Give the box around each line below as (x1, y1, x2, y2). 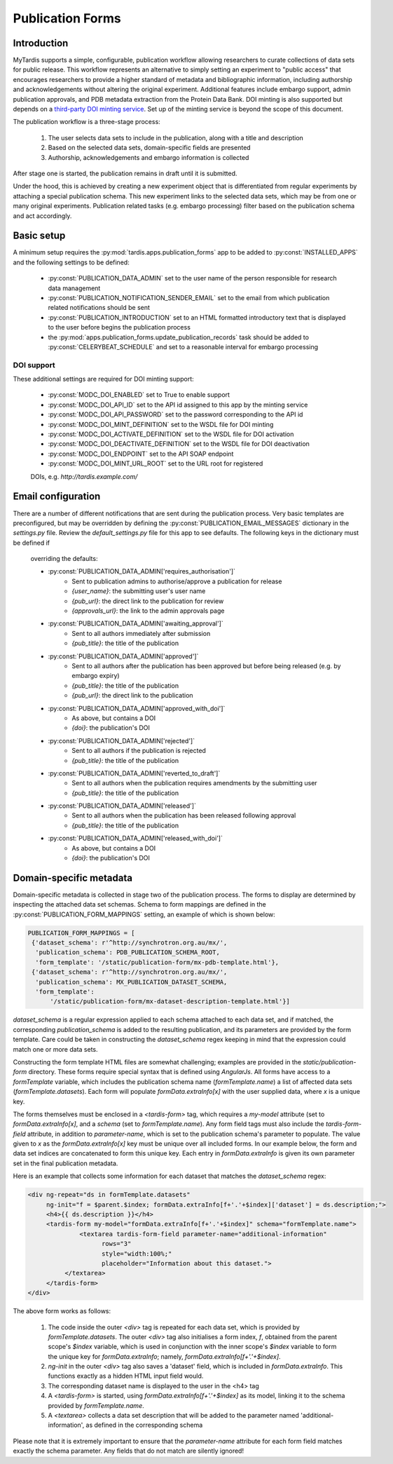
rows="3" (102, 1240, 132, 1248)
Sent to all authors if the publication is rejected (71, 747, 207, 755)
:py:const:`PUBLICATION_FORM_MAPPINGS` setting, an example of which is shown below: (13, 910, 276, 919)
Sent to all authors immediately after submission (71, 629, 211, 637)
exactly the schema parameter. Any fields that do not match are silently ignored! (13, 1446, 244, 1455)
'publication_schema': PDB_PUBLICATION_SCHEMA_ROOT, (35, 949, 220, 956)
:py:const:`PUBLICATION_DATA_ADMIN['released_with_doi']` (48, 834, 223, 843)
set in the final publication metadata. (13, 1159, 118, 1167)
